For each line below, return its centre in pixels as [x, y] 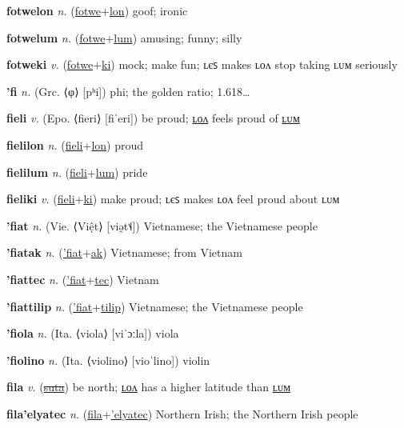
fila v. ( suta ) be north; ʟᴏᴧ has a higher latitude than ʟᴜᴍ [149, 387]
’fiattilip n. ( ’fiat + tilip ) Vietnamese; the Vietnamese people [155, 306]
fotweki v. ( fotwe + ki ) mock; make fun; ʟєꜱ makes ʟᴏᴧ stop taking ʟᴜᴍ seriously [202, 64]
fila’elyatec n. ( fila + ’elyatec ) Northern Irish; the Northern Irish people [182, 413]
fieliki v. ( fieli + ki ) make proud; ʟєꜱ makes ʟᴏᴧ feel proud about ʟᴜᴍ [173, 199]
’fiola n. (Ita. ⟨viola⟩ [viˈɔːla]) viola [93, 333]
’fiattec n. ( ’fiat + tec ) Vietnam [83, 279]
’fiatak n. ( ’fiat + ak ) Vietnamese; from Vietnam [124, 252]
